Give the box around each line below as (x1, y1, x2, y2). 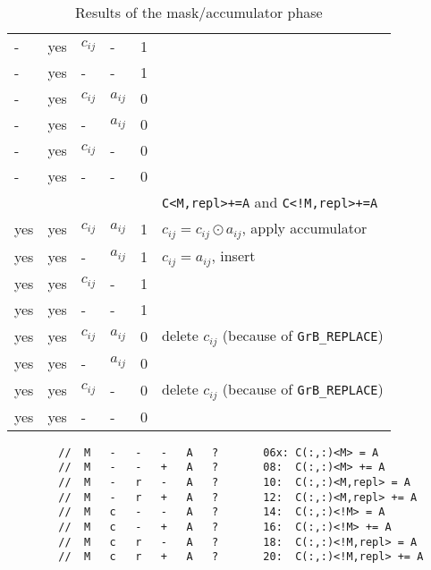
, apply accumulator (241, 217, 368, 238)
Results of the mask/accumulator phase (75, 2, 323, 22)
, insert (211, 244, 256, 266)
